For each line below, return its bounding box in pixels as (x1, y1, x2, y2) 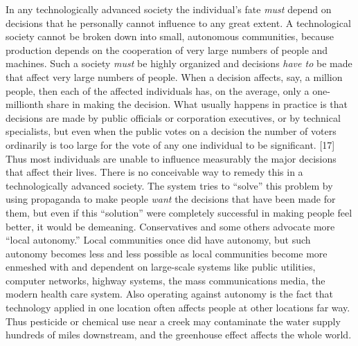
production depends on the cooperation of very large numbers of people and (6, 42, 328, 57)
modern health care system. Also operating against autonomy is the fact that (6, 286, 333, 301)
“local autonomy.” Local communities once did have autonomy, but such (6, 233, 311, 247)
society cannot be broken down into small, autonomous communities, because (6, 29, 334, 44)
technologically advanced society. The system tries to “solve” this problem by (6, 178, 333, 192)
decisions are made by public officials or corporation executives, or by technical (6, 110, 341, 125)
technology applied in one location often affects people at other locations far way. (6, 300, 350, 315)
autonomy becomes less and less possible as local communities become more (6, 246, 328, 260)
